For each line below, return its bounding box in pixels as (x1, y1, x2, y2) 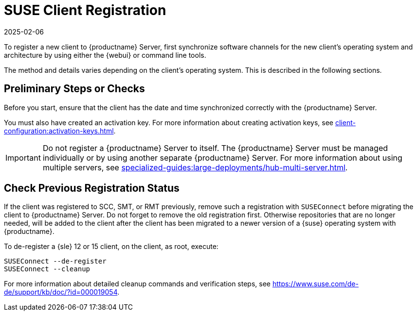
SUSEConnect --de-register (4, 257, 107, 265)
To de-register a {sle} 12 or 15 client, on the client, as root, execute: (4, 242, 218, 251)
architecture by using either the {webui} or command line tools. (4, 50, 206, 59)
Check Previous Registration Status (4, 182, 180, 195)
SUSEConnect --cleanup (4, 265, 91, 273)
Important (5, 152, 41, 163)
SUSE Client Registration (4, 2, 166, 18)
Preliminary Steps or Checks (4, 83, 145, 95)
